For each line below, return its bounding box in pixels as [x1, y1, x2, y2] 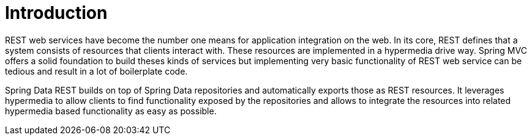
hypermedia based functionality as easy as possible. [5, 105, 217, 116]
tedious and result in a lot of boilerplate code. [5, 65, 188, 76]
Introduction [5, 2, 108, 23]
